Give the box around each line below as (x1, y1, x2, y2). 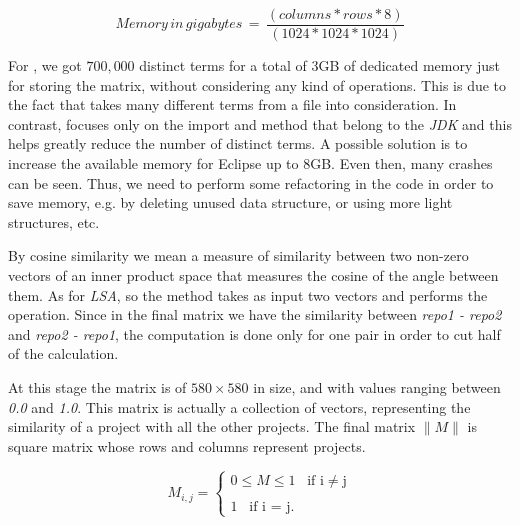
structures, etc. (8, 211, 100, 232)
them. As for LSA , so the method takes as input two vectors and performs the (8, 284, 488, 305)
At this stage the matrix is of (8, 376, 187, 397)
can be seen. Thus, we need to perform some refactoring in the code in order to (8, 172, 494, 193)
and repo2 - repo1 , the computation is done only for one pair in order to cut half (8, 323, 501, 344)
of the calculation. (8, 343, 119, 364)
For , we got (8, 55, 82, 76)
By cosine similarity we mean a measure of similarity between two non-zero (8, 245, 469, 266)
